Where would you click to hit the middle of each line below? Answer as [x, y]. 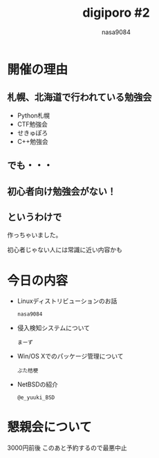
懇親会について [49, 427]
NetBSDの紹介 [38, 384]
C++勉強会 [32, 141]
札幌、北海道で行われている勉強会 [79, 98]
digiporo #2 [116, 13]
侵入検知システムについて [53, 328]
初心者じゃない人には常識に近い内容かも [65, 250]
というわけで [35, 217]
